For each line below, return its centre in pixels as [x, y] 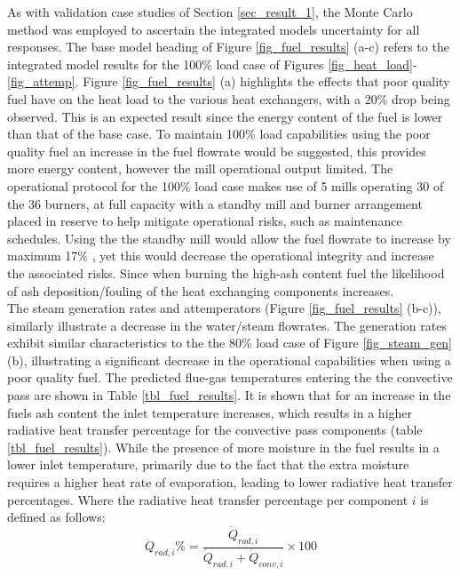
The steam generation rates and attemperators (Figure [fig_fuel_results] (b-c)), [224, 308]
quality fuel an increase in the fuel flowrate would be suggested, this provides [217, 151]
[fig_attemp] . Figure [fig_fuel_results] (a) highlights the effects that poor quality [229, 81]
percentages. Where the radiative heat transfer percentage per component [208, 499]
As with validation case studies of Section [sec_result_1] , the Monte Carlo [210, 12]
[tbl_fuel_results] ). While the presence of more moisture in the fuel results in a [223, 447]
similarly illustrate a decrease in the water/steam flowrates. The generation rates [227, 325]
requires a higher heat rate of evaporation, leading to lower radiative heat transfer [230, 482]
